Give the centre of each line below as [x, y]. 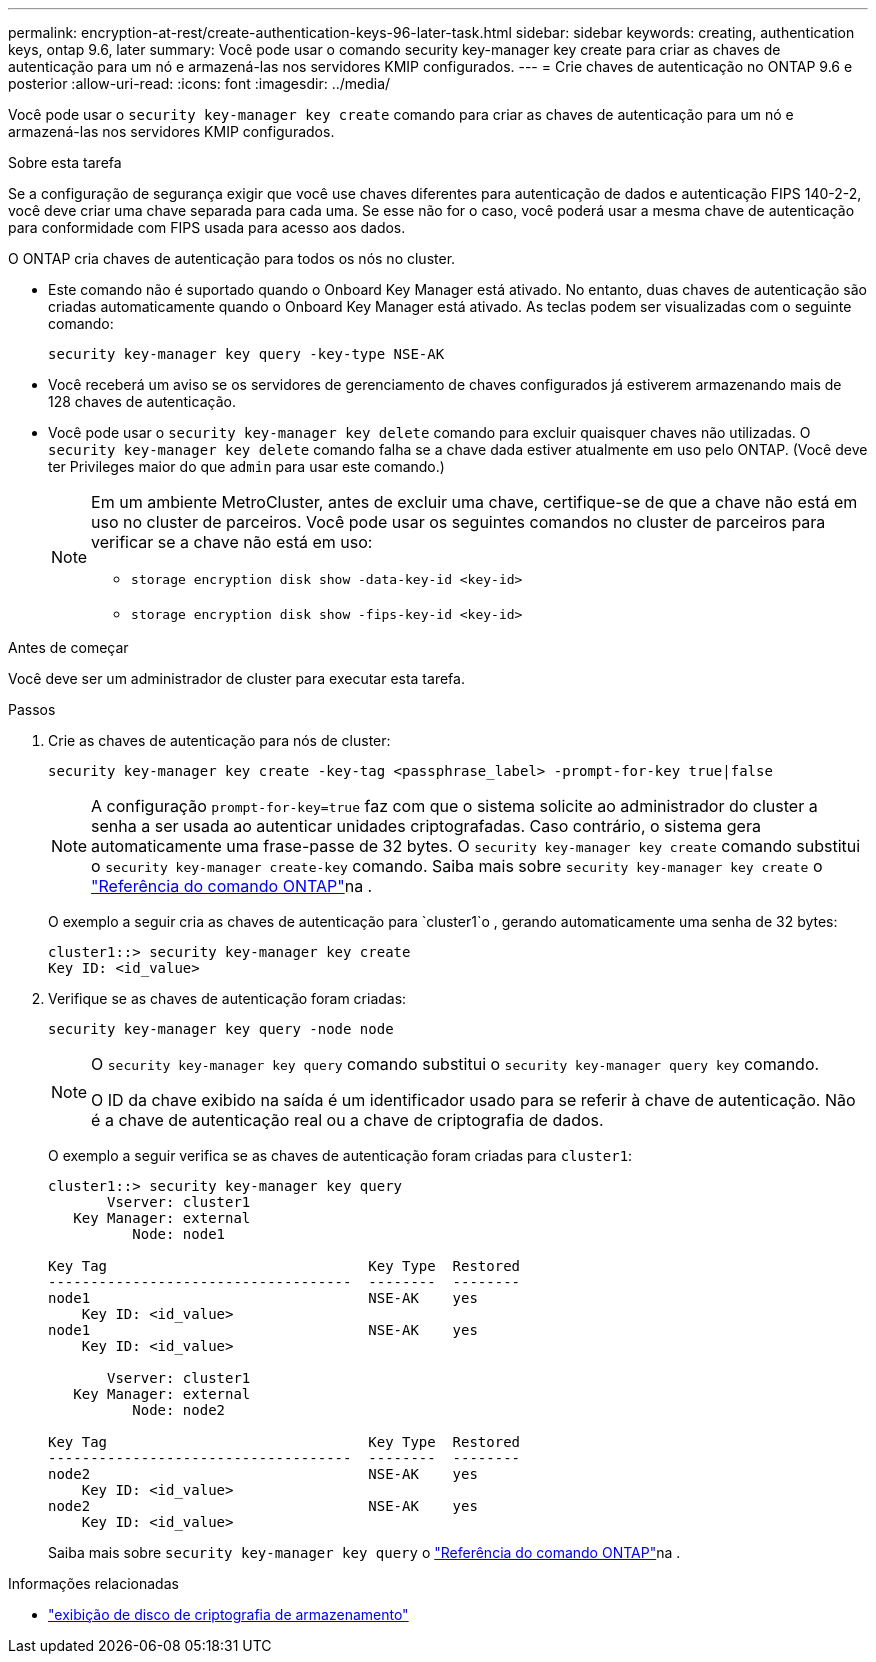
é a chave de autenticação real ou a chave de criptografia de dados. [347, 1120]
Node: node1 [179, 1234]
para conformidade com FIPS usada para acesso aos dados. [207, 227]
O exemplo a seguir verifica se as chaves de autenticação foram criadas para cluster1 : [340, 1155]
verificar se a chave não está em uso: [232, 542]
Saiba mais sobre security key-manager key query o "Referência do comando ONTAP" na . [364, 1552]
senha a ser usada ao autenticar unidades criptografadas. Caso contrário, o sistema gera [426, 826]
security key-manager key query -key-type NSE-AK [246, 354]
